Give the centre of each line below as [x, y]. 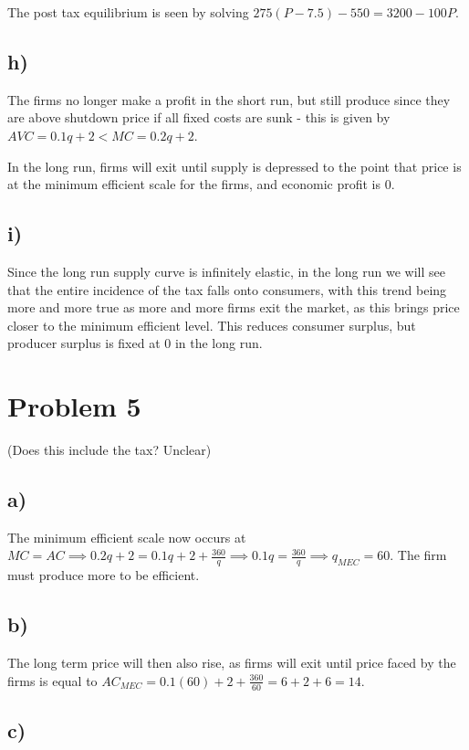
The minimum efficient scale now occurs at [127, 537]
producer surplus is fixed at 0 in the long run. [135, 343]
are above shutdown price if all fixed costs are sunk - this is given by [199, 117]
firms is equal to [52, 680]
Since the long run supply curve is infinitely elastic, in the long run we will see [226, 271]
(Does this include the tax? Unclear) [109, 450]
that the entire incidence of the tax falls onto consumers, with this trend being [227, 289]
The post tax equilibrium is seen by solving [128, 12]
